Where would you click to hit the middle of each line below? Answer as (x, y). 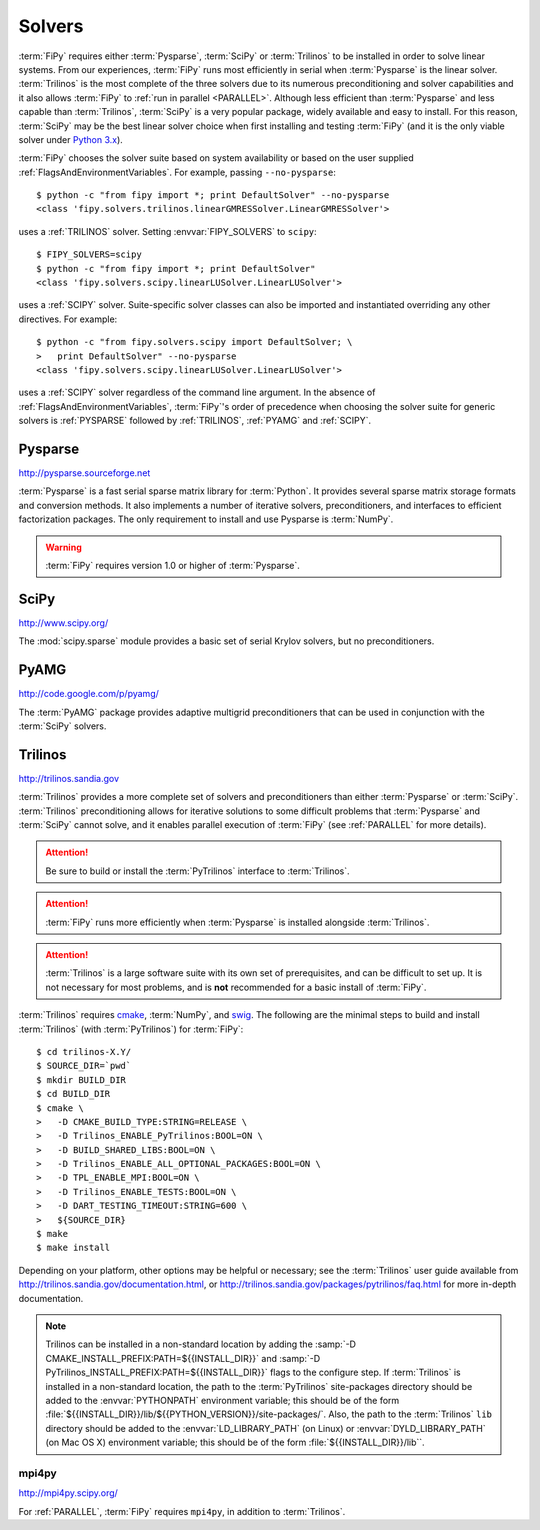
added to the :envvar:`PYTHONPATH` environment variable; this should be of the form (222, 1400)
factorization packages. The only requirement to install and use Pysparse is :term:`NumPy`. (206, 519)
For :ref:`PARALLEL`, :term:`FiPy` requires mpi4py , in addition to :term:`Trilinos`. (182, 1511)
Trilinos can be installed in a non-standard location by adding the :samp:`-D (201, 1344)
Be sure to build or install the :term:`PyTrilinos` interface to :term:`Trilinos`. (197, 871)
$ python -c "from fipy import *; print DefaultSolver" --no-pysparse (213, 195)
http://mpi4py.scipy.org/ (68, 1493)
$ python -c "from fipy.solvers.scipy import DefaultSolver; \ (194, 342)
